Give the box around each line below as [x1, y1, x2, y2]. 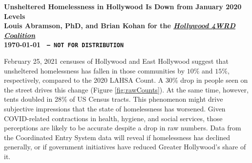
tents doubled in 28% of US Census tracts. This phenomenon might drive [4, 94, 223, 104]
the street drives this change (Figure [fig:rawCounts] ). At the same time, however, [4, 84, 249, 94]
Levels [4, 11, 25, 21]
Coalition [4, 30, 36, 40]
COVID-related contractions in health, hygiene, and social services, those [4, 113, 223, 123]
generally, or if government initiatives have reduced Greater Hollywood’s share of [4, 142, 246, 152]
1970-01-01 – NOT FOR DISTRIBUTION [4, 39, 124, 50]
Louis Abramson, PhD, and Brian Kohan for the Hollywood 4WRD [4, 20, 235, 31]
